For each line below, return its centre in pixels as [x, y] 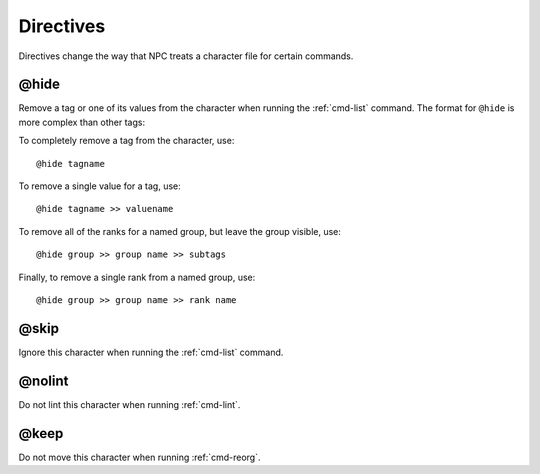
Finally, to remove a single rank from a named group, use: [137, 277]
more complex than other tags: [81, 122]
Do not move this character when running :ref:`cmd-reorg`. [139, 457]
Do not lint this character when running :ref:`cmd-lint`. [129, 404]
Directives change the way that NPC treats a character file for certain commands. [186, 56]
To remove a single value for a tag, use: [100, 186]
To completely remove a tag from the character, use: [126, 141]
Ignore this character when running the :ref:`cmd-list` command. [151, 352]
